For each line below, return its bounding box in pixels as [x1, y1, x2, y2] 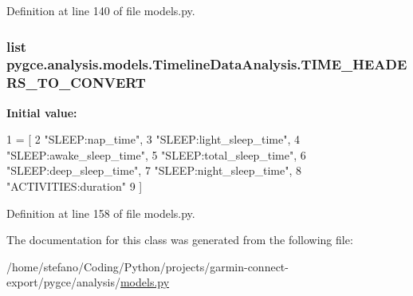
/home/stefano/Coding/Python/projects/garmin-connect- [6, 258, 289, 274]
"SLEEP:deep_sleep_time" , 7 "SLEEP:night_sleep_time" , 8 [6, 162, 301, 179]
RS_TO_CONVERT [6, 73, 146, 93]
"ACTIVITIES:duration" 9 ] [6, 178, 143, 195]
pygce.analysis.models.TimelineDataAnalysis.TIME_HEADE [6, 54, 407, 74]
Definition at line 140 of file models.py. [6, 2, 195, 18]
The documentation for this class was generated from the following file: [6, 231, 353, 248]
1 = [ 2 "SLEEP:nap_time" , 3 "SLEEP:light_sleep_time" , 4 [6, 131, 300, 148]
